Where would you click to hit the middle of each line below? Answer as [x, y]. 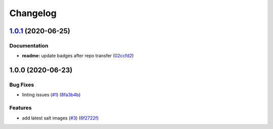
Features [20, 108]
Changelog [33, 13]
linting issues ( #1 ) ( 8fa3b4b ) [51, 95]
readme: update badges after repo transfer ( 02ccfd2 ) [78, 56]
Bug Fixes [22, 85]
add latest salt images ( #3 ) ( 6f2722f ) [60, 118]
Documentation [29, 45]
